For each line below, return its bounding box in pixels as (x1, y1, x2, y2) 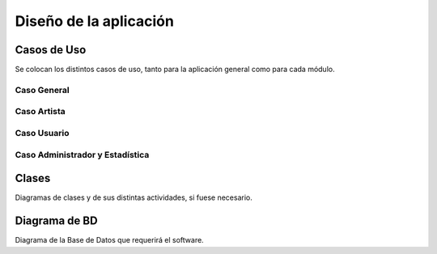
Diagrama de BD (15, 214, 98, 228)
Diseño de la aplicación (15, 12, 174, 30)
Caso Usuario (15, 127, 70, 138)
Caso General (15, 84, 70, 95)
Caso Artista (15, 106, 66, 117)
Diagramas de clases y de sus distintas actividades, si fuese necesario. (15, 193, 252, 202)
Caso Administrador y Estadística (15, 149, 150, 160)
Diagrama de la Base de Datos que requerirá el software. (15, 235, 204, 245)
